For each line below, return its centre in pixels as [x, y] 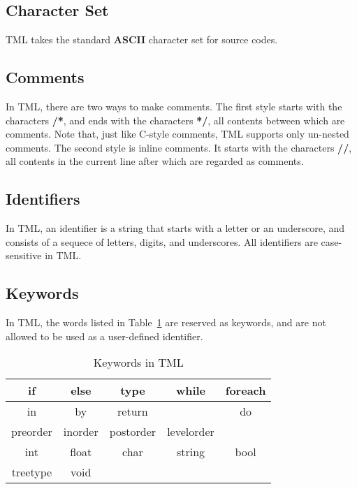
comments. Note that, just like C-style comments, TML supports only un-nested [177, 134]
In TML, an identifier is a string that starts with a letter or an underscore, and [175, 228]
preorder [32, 432]
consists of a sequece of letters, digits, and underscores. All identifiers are [162, 241]
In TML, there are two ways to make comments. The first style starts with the [174, 106]
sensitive [24, 255]
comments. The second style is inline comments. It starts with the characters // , [179, 147]
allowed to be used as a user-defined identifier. [104, 336]
